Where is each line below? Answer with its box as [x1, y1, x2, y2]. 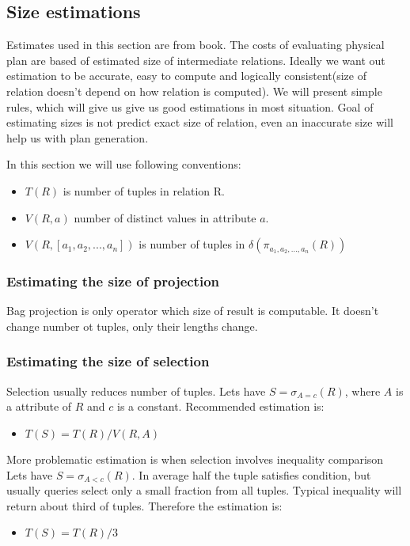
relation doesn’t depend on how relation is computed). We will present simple [6, 82, 382, 99]
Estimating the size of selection [6, 351, 210, 371]
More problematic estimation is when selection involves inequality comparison [6, 450, 384, 467]
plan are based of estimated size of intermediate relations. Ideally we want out [6, 51, 385, 68]
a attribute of [6, 398, 72, 415]
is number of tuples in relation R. [63, 182, 225, 199]
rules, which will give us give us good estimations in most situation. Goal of [6, 98, 374, 115]
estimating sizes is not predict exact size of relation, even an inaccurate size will [6, 114, 393, 131]
